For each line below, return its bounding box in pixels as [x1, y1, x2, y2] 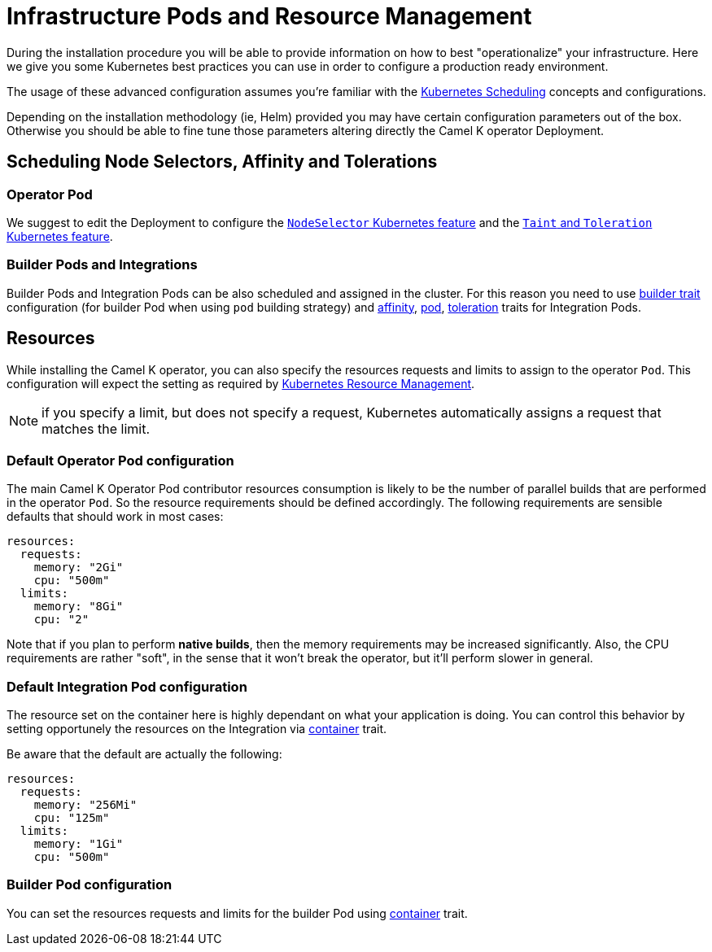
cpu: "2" [33, 613, 90, 627]
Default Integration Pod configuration [7, 678, 247, 695]
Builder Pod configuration [7, 876, 173, 893]
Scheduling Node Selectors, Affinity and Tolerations [7, 151, 438, 172]
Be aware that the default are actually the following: [7, 747, 282, 762]
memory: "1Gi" [33, 837, 124, 851]
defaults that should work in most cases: [7, 509, 224, 524]
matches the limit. [41, 420, 151, 437]
